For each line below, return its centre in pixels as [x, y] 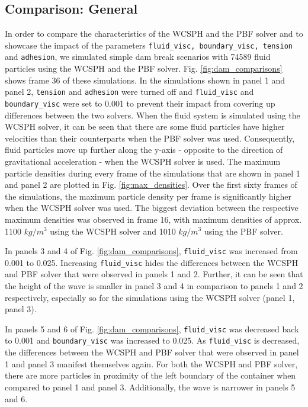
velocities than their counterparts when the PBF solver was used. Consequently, [150, 138]
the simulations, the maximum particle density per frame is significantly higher [148, 196]
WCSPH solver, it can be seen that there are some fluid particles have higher [145, 126]
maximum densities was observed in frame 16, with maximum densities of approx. [153, 219]
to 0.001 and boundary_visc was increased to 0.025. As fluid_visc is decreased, [152, 340]
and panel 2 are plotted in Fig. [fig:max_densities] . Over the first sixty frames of [151, 185]
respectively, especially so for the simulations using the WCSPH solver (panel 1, [150, 297]
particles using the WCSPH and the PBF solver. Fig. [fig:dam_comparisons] [144, 68]
